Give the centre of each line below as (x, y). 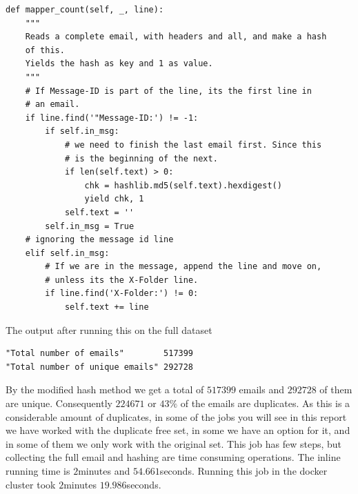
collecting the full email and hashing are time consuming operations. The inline (173, 457)
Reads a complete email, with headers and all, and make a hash (176, 37)
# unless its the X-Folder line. (122, 280)
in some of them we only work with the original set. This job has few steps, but (174, 443)
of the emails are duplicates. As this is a (265, 403)
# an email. (52, 105)
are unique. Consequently (59, 403)
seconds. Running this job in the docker (243, 471)
